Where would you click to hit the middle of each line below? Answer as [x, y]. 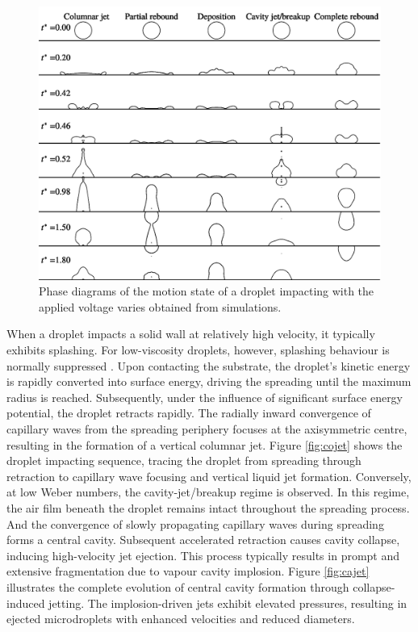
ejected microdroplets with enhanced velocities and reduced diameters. [181, 619]
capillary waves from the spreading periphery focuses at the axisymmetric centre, [207, 429]
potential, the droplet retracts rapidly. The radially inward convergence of [189, 413]
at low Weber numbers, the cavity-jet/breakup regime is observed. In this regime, [208, 492]
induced [26, 603]
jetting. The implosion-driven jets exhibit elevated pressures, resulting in [228, 603]
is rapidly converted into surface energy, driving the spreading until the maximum [209, 381]
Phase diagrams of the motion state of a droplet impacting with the [207, 291]
